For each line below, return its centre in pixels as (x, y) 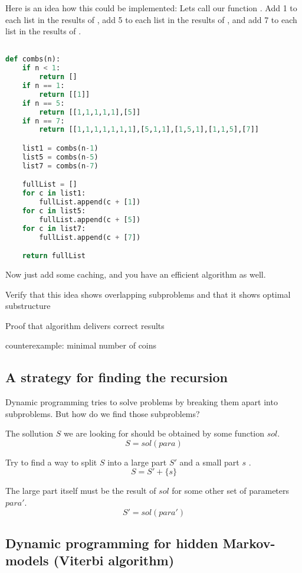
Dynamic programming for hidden (112, 543)
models (27, 560)
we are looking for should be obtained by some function (164, 433)
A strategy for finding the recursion (116, 377)
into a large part (137, 462)
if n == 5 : (43, 103)
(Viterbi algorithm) (114, 560)
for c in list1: (54, 193)
